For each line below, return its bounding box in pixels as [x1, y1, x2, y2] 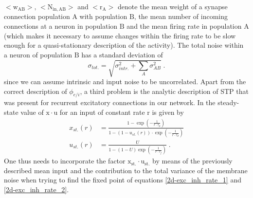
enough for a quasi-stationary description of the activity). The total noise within [4, 40, 244, 50]
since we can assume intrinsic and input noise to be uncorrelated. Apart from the [4, 76, 246, 86]
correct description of [4, 86, 67, 96]
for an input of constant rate [59, 107, 145, 117]
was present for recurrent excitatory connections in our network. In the [4, 97, 216, 108]
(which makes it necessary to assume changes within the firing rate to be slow [4, 30, 236, 40]
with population [79, 11, 127, 21]
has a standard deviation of [81, 49, 163, 59]
